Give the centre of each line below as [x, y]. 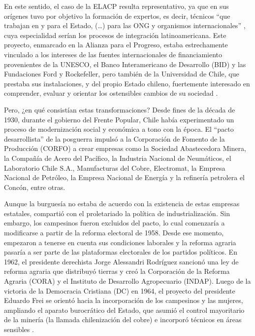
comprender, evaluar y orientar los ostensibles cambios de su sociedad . [111, 93]
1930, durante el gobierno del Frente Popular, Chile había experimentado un [119, 119]
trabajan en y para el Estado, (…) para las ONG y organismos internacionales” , [125, 25]
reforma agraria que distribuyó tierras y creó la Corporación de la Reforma [117, 271]
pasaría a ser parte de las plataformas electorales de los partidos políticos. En [121, 252]
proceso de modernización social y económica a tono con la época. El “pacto [119, 129]
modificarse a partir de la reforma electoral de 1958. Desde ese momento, [114, 233]
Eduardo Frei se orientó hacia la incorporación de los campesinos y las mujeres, [124, 300]
